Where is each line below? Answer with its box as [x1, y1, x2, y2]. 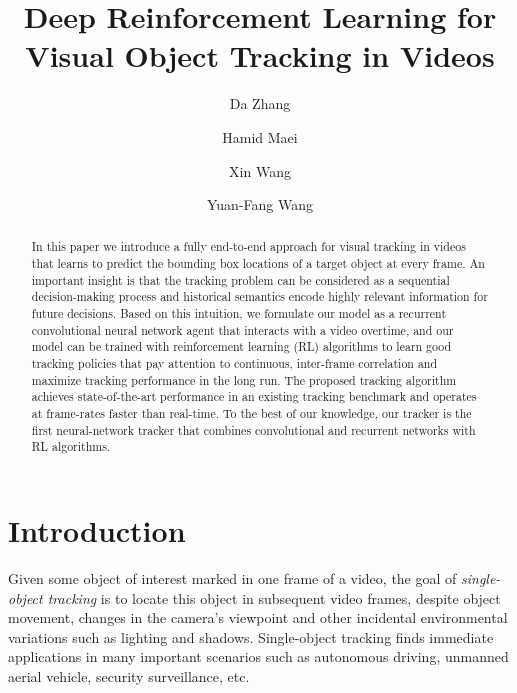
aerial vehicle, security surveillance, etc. [8, 665, 250, 686]
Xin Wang [229, 160, 291, 181]
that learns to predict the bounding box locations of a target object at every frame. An [31, 255, 485, 272]
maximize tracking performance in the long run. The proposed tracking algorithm [31, 371, 457, 388]
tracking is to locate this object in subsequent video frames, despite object [47, 587, 501, 608]
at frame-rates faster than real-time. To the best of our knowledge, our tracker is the [31, 405, 472, 422]
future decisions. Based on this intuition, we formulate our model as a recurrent [31, 305, 447, 322]
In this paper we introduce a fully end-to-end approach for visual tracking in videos [31, 238, 466, 255]
